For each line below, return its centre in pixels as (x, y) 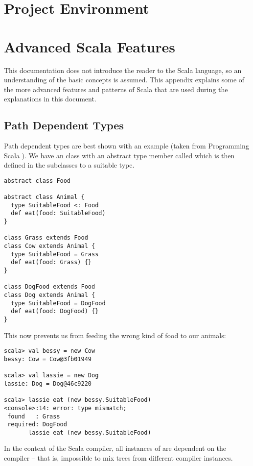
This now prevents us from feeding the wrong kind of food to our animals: (115, 335)
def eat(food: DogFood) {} (55, 311)
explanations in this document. (50, 99)
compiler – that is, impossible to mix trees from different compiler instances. (118, 458)
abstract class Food (37, 181)
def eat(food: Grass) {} (51, 262)
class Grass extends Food (46, 238)
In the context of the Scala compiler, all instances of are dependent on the (115, 448)
